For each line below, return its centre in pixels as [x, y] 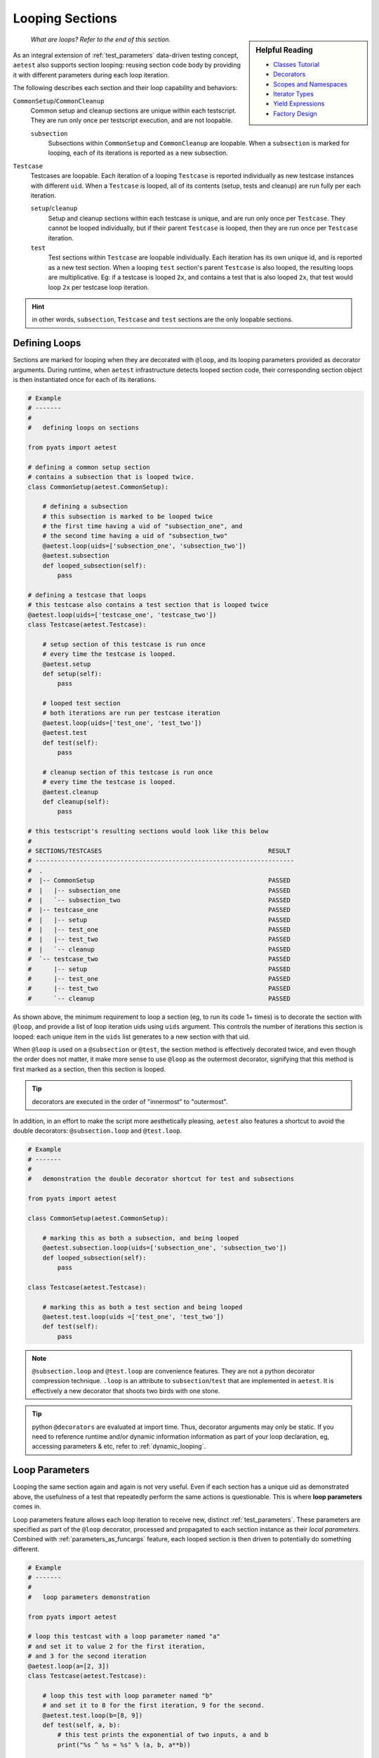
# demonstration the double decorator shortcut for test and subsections [161, 1179]
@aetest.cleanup [70, 792]
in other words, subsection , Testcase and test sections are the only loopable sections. [162, 319]
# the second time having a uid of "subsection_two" [135, 536]
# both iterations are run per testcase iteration [131, 713]
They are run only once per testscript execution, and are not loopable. [132, 120]
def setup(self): [72, 674]
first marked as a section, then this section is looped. [89, 1069]
